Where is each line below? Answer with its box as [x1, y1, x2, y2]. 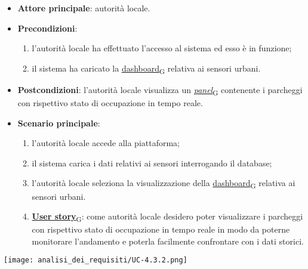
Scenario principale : [17, 116, 100, 129]
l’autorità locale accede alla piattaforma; [32, 137, 180, 149]
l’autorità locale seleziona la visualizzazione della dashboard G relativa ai [32, 177, 295, 191]
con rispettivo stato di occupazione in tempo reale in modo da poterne [32, 223, 290, 236]
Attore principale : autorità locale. [17, 2, 150, 14]
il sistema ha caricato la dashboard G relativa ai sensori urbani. [32, 61, 261, 76]
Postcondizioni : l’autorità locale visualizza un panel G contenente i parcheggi [17, 83, 303, 97]
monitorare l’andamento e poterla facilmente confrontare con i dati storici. [32, 234, 304, 247]
